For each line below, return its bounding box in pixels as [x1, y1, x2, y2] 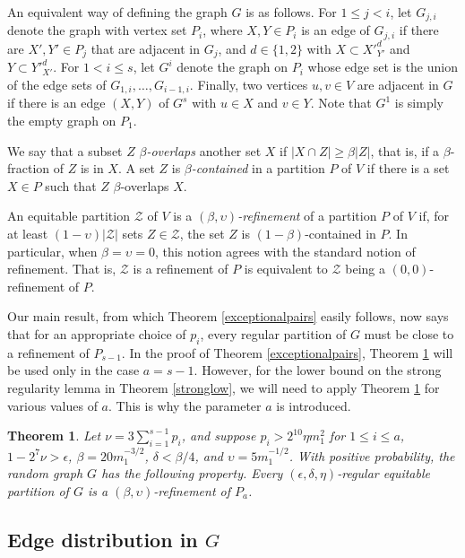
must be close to [364, 324, 454, 343]
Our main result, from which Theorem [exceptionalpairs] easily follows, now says [7, 307, 449, 326]
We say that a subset [7, 141, 123, 160]
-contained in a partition [191, 159, 325, 178]
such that [45, 176, 97, 195]
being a [345, 259, 386, 278]
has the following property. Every [101, 464, 283, 483]
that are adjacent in [90, 39, 201, 57]
